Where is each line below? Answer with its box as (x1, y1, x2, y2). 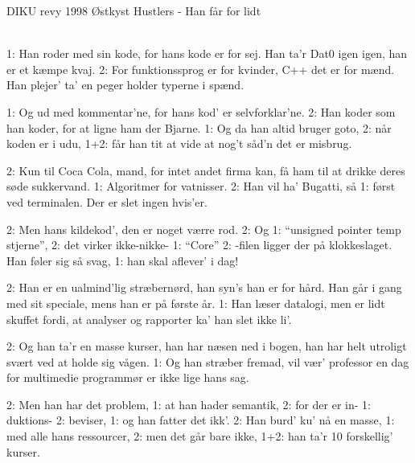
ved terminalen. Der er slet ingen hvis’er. (6, 193, 207, 210)
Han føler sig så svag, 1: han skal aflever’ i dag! (6, 252, 239, 268)
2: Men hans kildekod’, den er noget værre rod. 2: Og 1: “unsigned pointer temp (6, 220, 401, 237)
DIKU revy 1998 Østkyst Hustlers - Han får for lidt (6, 2, 261, 18)
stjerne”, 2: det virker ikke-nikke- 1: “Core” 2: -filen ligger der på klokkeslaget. (6, 236, 392, 253)
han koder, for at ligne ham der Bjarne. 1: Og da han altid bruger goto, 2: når (6, 119, 392, 136)
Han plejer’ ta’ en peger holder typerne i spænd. (6, 76, 244, 93)
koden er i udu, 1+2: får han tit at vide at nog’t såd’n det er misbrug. (6, 135, 352, 152)
